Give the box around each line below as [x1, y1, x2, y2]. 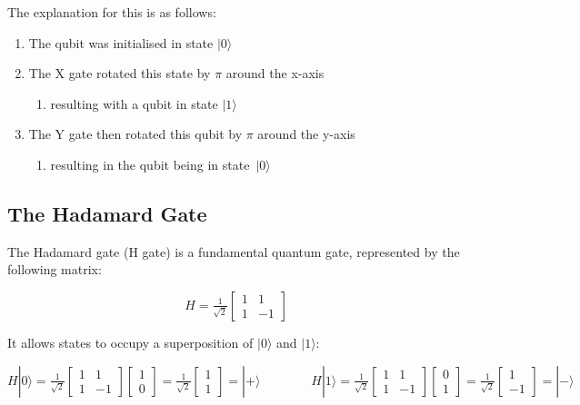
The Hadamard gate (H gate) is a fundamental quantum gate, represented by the [7, 242, 460, 261]
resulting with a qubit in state [50, 94, 218, 113]
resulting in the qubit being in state [50, 154, 250, 173]
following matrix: [7, 260, 102, 279]
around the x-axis [225, 64, 325, 83]
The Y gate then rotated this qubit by [28, 124, 243, 143]
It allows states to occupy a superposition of [7, 332, 254, 351]
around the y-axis [257, 124, 355, 143]
